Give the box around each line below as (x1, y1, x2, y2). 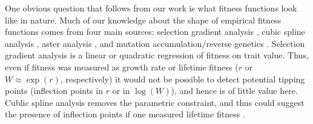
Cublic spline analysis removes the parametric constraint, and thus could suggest (5, 96, 305, 108)
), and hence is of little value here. (171, 84, 298, 97)
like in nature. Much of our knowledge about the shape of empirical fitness (5, 13, 282, 26)
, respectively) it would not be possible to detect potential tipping (60, 72, 305, 85)
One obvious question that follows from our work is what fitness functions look (5, 2, 297, 14)
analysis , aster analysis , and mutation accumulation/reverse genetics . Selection (5, 37, 305, 49)
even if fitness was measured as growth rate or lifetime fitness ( (5, 60, 239, 73)
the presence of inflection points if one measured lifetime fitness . (5, 108, 245, 120)
